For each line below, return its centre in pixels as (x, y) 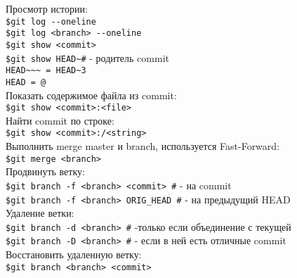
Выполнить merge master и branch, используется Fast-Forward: (143, 146)
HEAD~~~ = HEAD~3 (46, 71)
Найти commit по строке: (60, 120)
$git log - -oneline (51, 21)
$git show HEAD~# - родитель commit (87, 57)
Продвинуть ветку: (45, 171)
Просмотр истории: (47, 8)
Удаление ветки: (40, 213)
